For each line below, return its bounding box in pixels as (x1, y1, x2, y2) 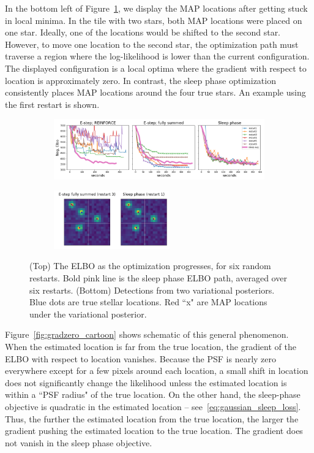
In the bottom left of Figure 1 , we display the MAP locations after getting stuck (5, 2, 308, 14)
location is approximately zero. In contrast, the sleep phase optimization (5, 74, 276, 86)
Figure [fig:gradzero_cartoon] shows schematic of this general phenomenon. (5, 328, 289, 341)
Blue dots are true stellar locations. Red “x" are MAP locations (29, 295, 267, 308)
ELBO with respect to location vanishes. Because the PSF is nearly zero (5, 352, 277, 365)
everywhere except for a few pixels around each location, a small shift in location (5, 364, 308, 377)
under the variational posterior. (29, 307, 147, 320)
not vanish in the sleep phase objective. (5, 436, 152, 449)
